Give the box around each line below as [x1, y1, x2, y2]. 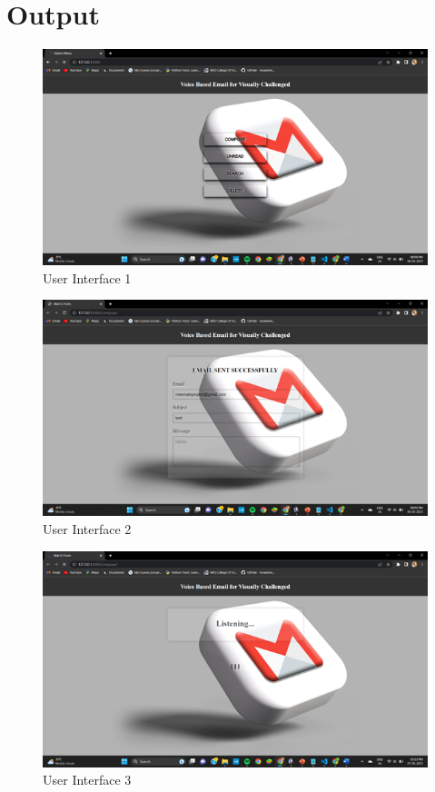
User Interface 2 [43, 520, 132, 538]
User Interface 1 [43, 268, 132, 287]
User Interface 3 [43, 770, 132, 789]
